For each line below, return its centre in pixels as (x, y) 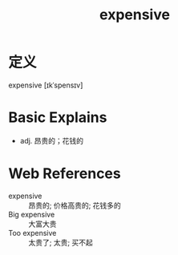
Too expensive (32, 233)
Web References (65, 174)
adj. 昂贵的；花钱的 (52, 140)
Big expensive (32, 214)
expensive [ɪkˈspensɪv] (46, 85)
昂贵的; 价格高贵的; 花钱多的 (75, 205)
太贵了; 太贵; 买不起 (61, 242)
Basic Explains (58, 117)
